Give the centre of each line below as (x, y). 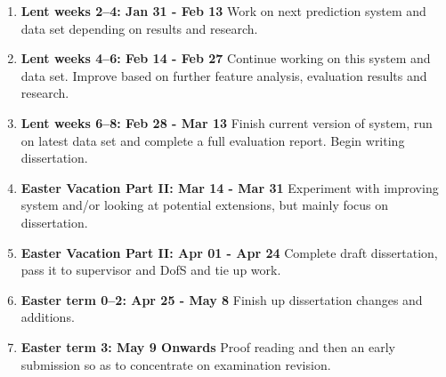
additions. (48, 317)
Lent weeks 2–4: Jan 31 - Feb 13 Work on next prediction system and (223, 11)
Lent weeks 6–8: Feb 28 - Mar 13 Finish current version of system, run (227, 122)
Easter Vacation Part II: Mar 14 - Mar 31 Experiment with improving (230, 187)
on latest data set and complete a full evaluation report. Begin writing (213, 140)
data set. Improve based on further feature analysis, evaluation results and (224, 75)
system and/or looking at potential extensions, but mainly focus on (205, 205)
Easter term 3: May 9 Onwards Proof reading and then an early (208, 346)
